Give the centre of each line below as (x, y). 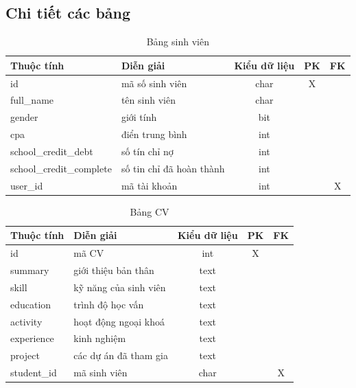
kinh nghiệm (100, 338)
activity (26, 321)
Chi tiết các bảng (68, 13)
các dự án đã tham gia (121, 355)
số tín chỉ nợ (147, 151)
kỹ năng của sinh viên (120, 287)
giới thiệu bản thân (114, 270)
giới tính (139, 117)
